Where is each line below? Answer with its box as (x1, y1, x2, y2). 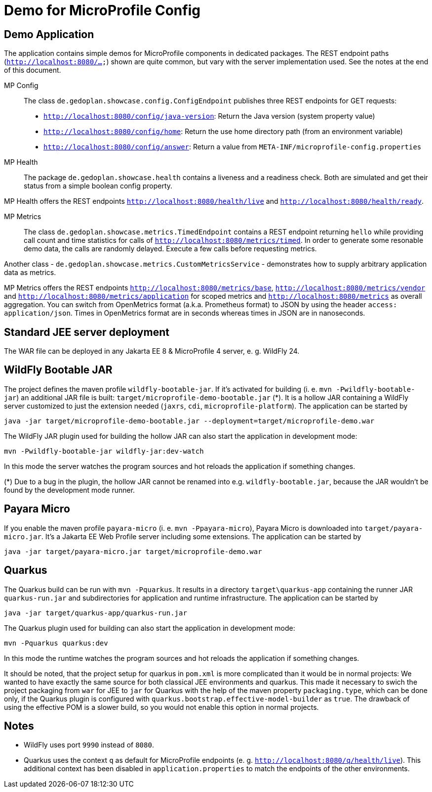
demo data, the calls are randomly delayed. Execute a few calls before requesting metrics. (24, 244, 317, 253)
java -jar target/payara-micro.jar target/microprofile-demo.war (4, 547, 262, 556)
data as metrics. (4, 268, 56, 277)
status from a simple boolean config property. (24, 182, 173, 190)
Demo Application (4, 28, 94, 41)
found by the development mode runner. (4, 485, 135, 494)
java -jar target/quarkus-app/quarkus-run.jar (4, 608, 187, 617)
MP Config (4, 81, 39, 90)
